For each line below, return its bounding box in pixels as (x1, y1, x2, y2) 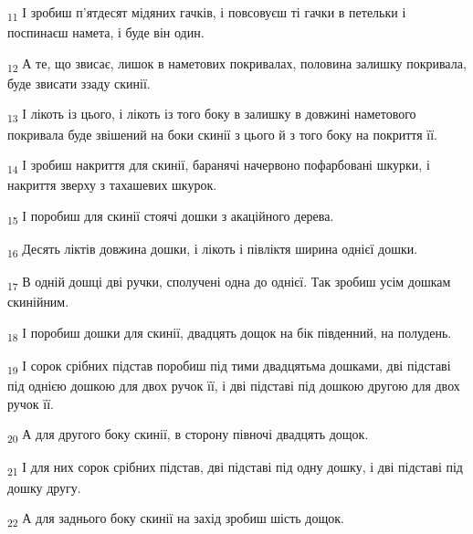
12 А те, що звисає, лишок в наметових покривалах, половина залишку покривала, (7, 53, 467, 75)
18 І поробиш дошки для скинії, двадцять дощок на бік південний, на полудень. (7, 322, 452, 344)
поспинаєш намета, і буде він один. (7, 23, 205, 42)
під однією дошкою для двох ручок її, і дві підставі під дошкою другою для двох (7, 376, 460, 395)
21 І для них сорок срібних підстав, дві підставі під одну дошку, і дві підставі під (7, 457, 463, 479)
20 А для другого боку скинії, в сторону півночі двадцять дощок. (7, 424, 369, 446)
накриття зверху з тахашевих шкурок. (7, 175, 217, 194)
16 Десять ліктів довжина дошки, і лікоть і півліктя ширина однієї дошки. (7, 239, 418, 260)
